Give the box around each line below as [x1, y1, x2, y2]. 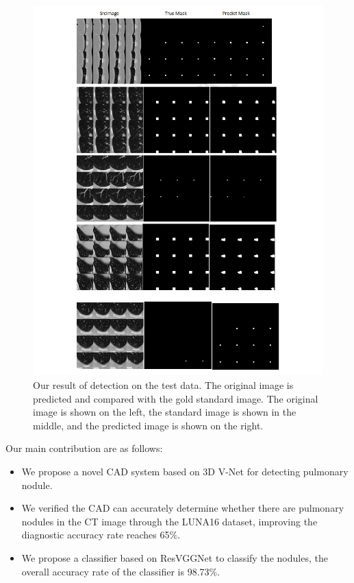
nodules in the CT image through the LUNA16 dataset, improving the [21, 514, 318, 528]
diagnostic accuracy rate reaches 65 [21, 527, 170, 542]
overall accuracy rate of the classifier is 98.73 [21, 564, 210, 578]
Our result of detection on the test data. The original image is [33, 378, 294, 392]
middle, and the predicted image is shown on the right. [33, 418, 264, 432]
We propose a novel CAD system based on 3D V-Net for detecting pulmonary [21, 464, 349, 479]
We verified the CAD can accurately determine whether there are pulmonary [21, 501, 344, 515]
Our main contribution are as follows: [5, 441, 163, 455]
